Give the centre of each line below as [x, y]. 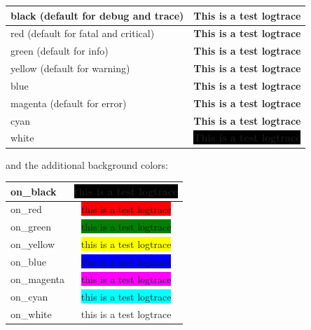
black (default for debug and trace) [97, 15]
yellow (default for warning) [70, 68]
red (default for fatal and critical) [83, 33]
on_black [34, 191]
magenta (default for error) [69, 103]
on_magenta [37, 279]
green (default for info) [60, 51]
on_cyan [29, 296]
